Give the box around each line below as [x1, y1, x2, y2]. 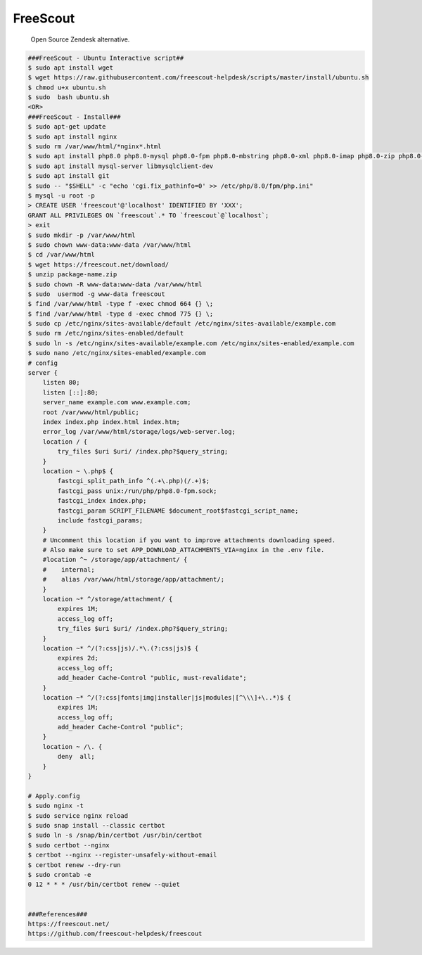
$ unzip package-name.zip [27, 271, 117, 278]
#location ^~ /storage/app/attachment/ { [42, 556, 188, 564]
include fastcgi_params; [57, 516, 143, 524]
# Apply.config [27, 792, 80, 800]
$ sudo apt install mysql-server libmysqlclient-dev [27, 162, 214, 170]
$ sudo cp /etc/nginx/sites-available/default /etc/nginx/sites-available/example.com [27, 320, 336, 328]
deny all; [57, 752, 95, 761]
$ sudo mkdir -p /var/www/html [27, 231, 136, 239]
